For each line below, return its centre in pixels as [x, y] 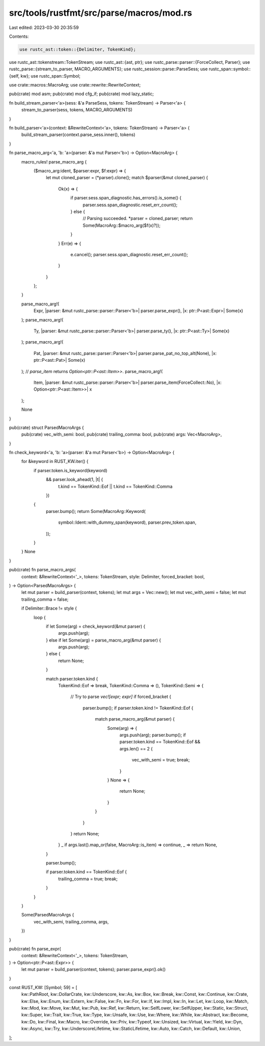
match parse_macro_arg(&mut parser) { [135, 719]
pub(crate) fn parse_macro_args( [42, 570]
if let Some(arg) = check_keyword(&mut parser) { [96, 626]
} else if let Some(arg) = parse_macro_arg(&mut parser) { [104, 640]
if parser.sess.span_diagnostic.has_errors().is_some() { [126, 198]
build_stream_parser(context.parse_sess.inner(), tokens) [78, 134]
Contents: [19, 36]
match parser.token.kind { [72, 679]
